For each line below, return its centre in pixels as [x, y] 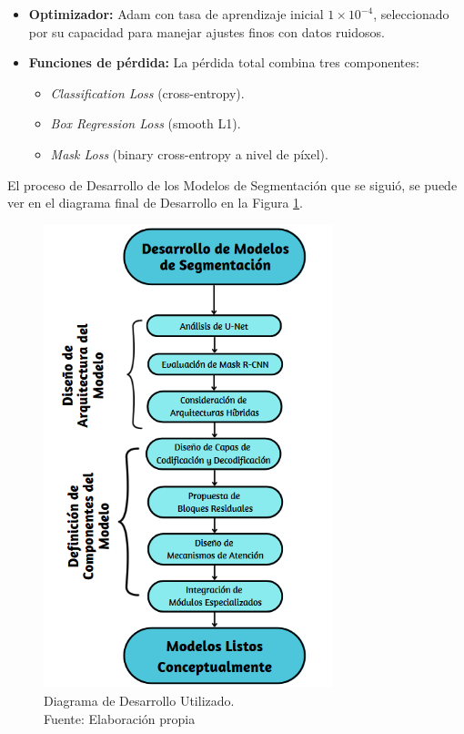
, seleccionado [411, 14]
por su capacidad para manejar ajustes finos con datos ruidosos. [207, 31]
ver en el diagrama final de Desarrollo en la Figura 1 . [156, 203]
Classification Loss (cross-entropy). [147, 92]
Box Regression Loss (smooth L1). [146, 123]
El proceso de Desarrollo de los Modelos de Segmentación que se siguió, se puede [232, 184]
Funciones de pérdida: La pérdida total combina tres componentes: [224, 62]
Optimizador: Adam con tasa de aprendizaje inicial [176, 14]
